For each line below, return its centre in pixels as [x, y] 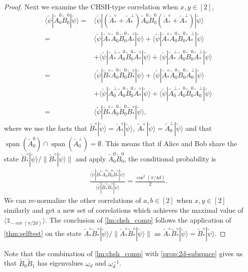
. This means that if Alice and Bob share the [169, 143]
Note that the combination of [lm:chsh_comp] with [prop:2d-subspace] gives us [124, 253]
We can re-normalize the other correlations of [73, 200]
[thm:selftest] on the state [43, 233]
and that [199, 128]
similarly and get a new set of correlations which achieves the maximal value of [124, 210]
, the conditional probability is [170, 158]
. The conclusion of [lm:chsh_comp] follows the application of [138, 219]
